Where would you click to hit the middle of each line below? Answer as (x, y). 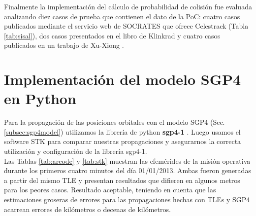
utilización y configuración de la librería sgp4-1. (76, 151)
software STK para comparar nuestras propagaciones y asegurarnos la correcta (123, 141)
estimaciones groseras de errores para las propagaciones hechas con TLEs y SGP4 (127, 199)
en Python (40, 98)
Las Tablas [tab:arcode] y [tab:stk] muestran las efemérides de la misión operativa (127, 161)
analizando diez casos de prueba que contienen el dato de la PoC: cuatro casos (122, 16)
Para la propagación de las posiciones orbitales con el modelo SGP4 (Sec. (114, 122)
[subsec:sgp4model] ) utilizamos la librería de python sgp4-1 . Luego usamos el (122, 131)
